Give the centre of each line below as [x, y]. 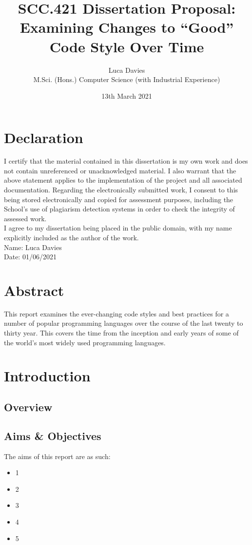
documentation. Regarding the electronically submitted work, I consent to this [121, 189]
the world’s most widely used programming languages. [85, 342]
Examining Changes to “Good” [127, 27]
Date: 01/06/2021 [30, 257]
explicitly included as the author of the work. [71, 237]
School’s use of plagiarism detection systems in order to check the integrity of [119, 209]
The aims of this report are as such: [57, 456]
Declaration [44, 137]
